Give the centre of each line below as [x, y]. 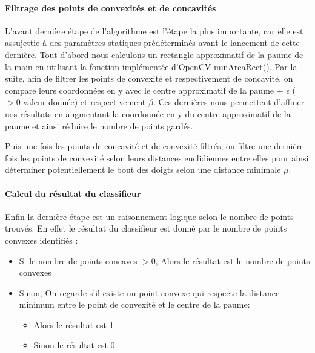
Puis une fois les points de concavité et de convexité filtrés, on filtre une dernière [154, 146]
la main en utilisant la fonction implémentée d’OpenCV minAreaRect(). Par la [151, 66]
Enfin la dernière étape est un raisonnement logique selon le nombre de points [149, 216]
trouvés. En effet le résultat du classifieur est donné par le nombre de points [146, 228]
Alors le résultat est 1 [74, 324]
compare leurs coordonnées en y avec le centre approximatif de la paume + [144, 90]
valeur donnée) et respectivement [85, 102]
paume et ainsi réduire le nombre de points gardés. [99, 125]
